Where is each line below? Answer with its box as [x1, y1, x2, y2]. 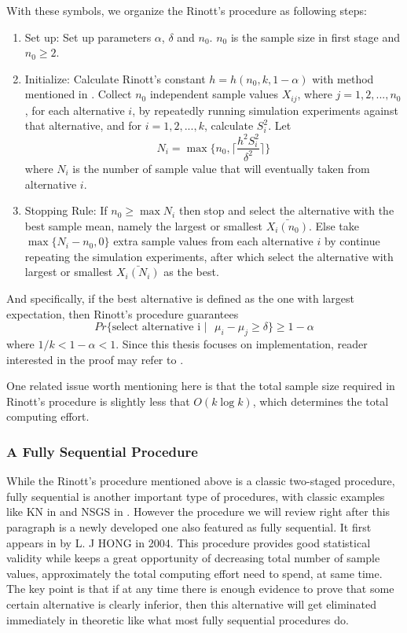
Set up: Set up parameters [24, 28, 152, 45]
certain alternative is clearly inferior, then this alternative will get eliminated [6, 596, 376, 612]
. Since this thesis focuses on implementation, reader [115, 336, 368, 352]
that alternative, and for [24, 117, 142, 134]
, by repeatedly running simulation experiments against [132, 101, 398, 118]
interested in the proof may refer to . [6, 351, 184, 367]
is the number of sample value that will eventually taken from [72, 160, 370, 176]
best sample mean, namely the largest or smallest [24, 217, 262, 234]
